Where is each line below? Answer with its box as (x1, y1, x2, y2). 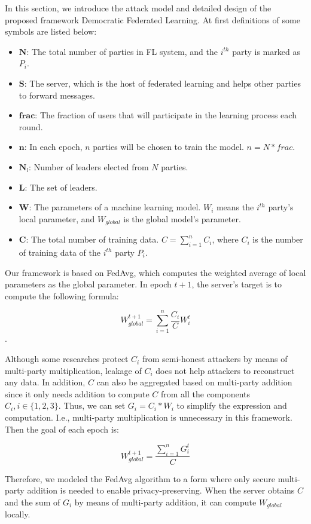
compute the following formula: (5, 289, 119, 302)
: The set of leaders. (25, 180, 97, 193)
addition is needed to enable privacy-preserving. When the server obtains (27, 484, 295, 497)
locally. (5, 508, 31, 520)
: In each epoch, (24, 140, 83, 153)
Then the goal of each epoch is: (5, 422, 120, 435)
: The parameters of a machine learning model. (29, 201, 201, 213)
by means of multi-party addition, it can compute (74, 495, 257, 508)
